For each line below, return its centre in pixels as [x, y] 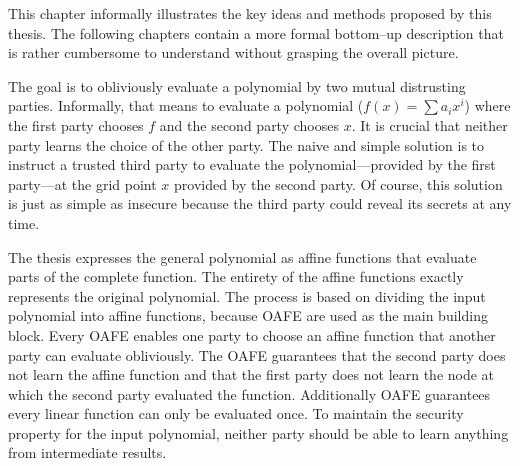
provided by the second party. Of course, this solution [338, 183]
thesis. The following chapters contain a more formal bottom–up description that [256, 32]
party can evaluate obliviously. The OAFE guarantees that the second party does [257, 354]
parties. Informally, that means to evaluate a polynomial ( [186, 105]
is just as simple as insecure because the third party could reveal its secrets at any [260, 203]
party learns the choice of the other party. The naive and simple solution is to [246, 144]
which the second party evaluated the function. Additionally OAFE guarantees [249, 393]
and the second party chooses [249, 124]
